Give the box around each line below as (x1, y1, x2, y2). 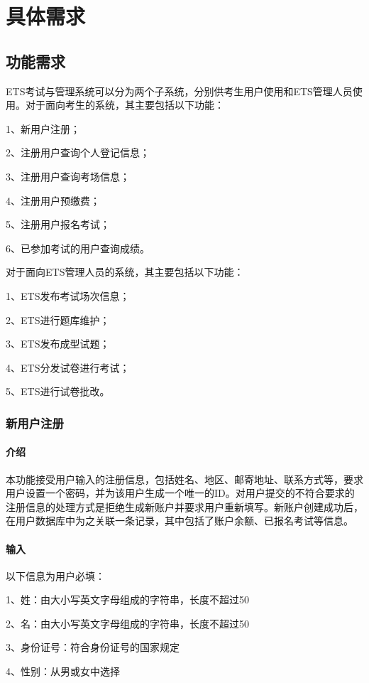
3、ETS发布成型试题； (6, 336, 110, 351)
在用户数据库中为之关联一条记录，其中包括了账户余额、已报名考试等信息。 (6, 513, 353, 528)
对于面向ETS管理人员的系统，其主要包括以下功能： (6, 264, 244, 279)
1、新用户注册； (6, 121, 80, 136)
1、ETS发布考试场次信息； (6, 288, 130, 303)
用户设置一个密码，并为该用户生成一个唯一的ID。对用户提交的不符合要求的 (6, 485, 355, 500)
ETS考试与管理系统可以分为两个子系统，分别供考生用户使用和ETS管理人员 (6, 83, 353, 98)
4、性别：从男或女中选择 (6, 664, 120, 679)
